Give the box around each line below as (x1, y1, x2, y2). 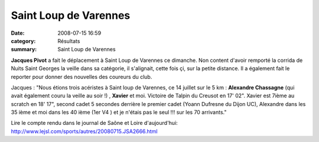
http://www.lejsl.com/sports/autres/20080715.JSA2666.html (11, 127, 158, 135)
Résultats (57, 37, 80, 44)
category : (11, 37, 36, 44)
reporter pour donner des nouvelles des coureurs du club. (11, 73, 152, 80)
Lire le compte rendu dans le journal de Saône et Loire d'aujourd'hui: (11, 120, 178, 127)
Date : (11, 29, 25, 37)
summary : (11, 46, 37, 53)
